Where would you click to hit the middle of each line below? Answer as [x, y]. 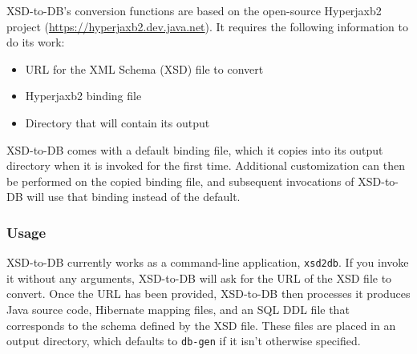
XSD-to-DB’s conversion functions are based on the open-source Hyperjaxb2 [194, 10]
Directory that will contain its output [117, 122]
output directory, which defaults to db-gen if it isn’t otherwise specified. [184, 341]
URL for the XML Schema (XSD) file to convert [144, 68]
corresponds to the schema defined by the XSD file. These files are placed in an [201, 325]
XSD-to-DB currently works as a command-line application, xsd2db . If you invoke [208, 262]
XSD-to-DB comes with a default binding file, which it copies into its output [195, 149]
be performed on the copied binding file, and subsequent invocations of [180, 181]
